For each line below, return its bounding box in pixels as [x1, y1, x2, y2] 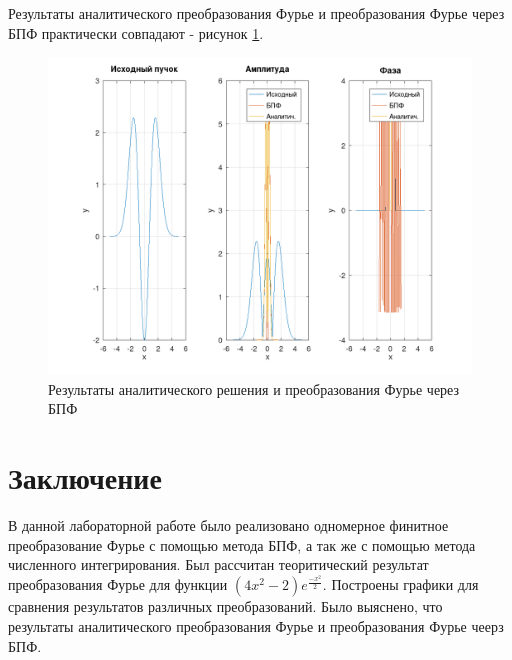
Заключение [8, 457, 162, 498]
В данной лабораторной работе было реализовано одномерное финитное [8, 515, 449, 536]
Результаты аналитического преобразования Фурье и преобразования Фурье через [8, 3, 505, 23]
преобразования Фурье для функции [8, 574, 228, 595]
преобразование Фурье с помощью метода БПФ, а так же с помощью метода [8, 534, 476, 555]
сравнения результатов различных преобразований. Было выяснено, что [8, 596, 443, 617]
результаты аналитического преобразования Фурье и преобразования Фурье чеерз [8, 615, 504, 636]
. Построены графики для [322, 574, 479, 595]
